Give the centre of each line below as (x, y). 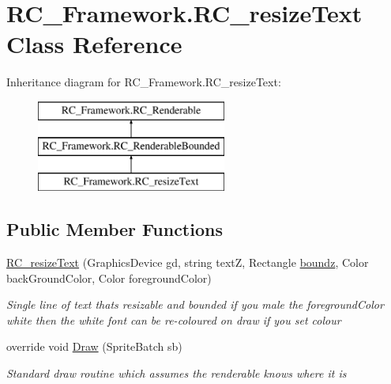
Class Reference (94, 44)
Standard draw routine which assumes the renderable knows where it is (177, 373)
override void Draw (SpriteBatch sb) (94, 346)
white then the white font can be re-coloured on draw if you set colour (174, 319)
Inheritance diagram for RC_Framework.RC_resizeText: (144, 82)
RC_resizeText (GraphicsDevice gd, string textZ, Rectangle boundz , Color (188, 262)
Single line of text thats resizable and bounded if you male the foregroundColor (195, 304)
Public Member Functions (115, 229)
